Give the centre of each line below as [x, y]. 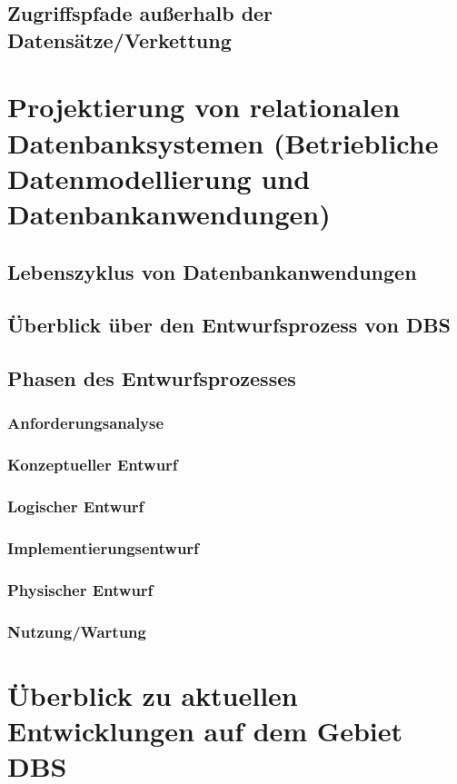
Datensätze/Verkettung [119, 40]
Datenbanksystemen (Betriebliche [223, 142]
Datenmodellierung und [159, 178]
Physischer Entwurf [80, 589]
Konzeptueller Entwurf [93, 465]
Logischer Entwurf [76, 506]
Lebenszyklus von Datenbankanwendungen [212, 271]
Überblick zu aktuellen [153, 695]
